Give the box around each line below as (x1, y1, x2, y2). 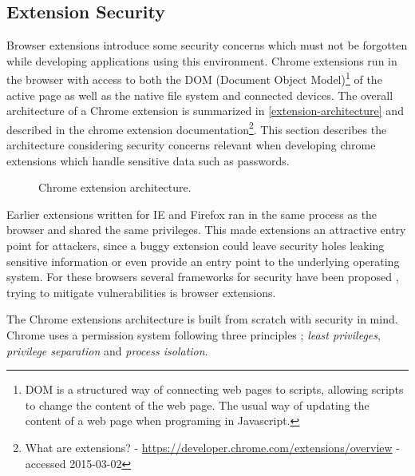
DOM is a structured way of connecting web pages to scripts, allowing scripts (25, 381, 404, 398)
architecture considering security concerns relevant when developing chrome (6, 137, 376, 153)
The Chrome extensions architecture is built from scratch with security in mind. (6, 311, 398, 327)
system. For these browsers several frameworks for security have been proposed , (6, 268, 399, 285)
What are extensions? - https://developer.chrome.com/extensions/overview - (25, 438, 400, 455)
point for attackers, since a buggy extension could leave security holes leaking (6, 237, 385, 254)
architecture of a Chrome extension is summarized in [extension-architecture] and (6, 102, 404, 119)
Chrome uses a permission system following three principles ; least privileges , (6, 327, 381, 343)
